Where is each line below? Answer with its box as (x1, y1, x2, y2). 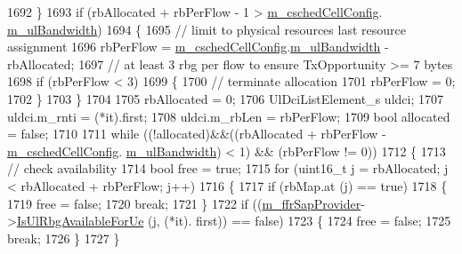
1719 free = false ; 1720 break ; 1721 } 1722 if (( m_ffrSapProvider (7, 194, 361, 212)
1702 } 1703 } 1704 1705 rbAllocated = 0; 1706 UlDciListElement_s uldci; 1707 (7, 89, 443, 107)
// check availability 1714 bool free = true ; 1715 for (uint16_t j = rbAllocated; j (7, 159, 449, 178)
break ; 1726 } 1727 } (7, 228, 120, 247)
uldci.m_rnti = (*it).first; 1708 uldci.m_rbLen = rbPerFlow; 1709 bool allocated (7, 107, 450, 125)
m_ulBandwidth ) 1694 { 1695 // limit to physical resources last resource (7, 20, 406, 38)
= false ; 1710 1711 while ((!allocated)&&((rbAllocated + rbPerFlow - (7, 124, 386, 143)
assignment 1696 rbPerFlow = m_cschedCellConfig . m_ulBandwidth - (7, 37, 389, 56)
